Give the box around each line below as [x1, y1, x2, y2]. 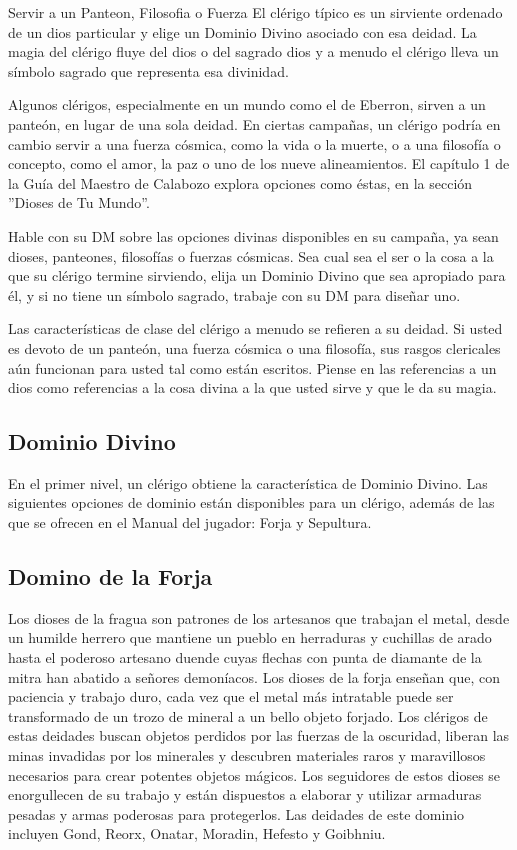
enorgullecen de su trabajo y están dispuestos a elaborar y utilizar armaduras [8, 784, 482, 805]
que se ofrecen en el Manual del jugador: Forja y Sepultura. [8, 512, 372, 533]
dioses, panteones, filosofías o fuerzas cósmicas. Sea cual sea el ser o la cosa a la [8, 245, 494, 266]
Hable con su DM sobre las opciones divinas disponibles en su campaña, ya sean [8, 225, 499, 246]
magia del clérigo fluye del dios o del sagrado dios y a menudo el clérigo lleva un [8, 41, 499, 62]
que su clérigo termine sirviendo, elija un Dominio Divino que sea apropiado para [8, 265, 506, 286]
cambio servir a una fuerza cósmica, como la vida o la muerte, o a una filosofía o [8, 133, 501, 154]
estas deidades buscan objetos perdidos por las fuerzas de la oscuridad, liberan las [8, 725, 510, 746]
